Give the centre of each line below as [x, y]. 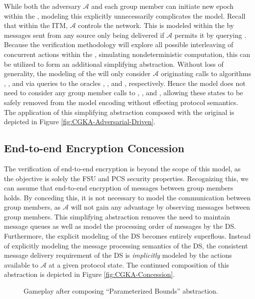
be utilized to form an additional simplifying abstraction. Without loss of [114, 64]
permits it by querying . [211, 35]
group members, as [32, 207]
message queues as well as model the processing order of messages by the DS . [120, 226]
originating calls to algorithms [206, 73]
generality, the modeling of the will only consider [77, 73]
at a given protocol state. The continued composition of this [139, 264]
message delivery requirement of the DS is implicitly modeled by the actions [118, 255]
